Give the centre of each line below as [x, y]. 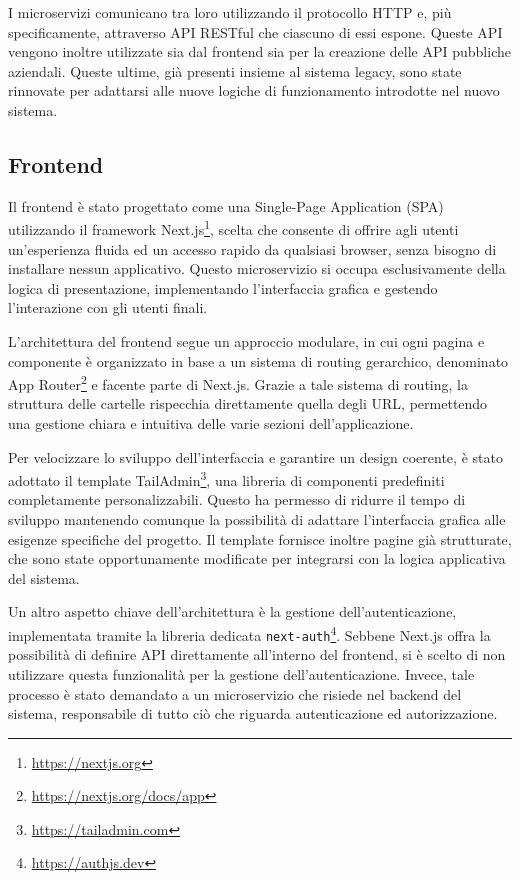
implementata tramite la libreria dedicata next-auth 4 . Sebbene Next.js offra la [249, 633]
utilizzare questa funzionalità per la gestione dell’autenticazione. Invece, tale [241, 673]
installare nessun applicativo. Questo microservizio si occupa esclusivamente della [257, 268]
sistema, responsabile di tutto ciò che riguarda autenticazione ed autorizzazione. [253, 713]
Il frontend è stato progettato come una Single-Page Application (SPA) [226, 205]
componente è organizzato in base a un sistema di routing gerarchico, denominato [258, 360]
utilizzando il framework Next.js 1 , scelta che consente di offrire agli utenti [233, 228]
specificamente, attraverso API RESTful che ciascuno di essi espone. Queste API [255, 31]
